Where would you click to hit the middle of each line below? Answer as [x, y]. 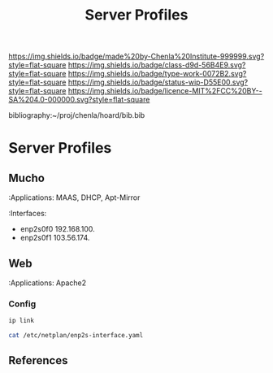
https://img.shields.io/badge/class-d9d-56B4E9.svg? [157, 65]
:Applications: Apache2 [48, 283]
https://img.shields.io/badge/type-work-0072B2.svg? [157, 74]
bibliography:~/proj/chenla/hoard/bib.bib [77, 115]
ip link [22, 321]
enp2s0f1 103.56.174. [55, 238]
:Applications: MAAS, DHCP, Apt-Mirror [74, 197]
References [38, 360]
